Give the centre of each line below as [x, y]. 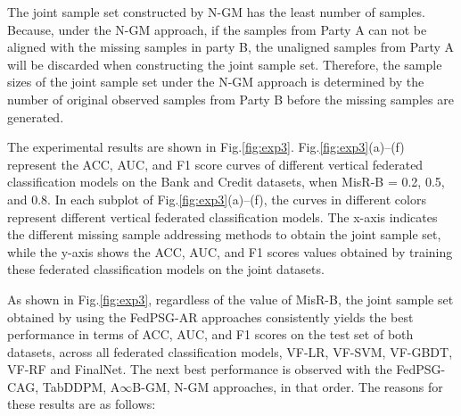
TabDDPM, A [81, 386]
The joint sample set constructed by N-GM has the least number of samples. [216, 12]
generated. [36, 116]
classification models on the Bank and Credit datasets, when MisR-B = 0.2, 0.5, [226, 182]
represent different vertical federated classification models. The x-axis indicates [222, 216]
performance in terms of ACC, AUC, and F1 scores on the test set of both [210, 334]
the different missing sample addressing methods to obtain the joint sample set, [224, 234]
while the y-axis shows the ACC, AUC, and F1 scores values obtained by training [230, 251]
